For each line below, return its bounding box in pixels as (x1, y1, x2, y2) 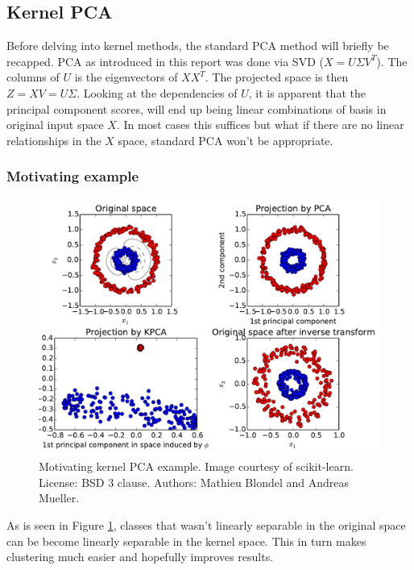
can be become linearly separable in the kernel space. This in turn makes (6, 532, 366, 549)
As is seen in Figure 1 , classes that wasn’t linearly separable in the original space (6, 516, 406, 533)
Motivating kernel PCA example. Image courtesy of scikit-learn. (39, 458, 354, 475)
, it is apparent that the (248, 84, 366, 101)
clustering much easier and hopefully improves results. (6, 548, 274, 565)
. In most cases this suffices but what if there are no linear (116, 116, 404, 133)
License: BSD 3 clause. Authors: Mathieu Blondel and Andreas (39, 473, 349, 490)
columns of (6, 69, 60, 85)
